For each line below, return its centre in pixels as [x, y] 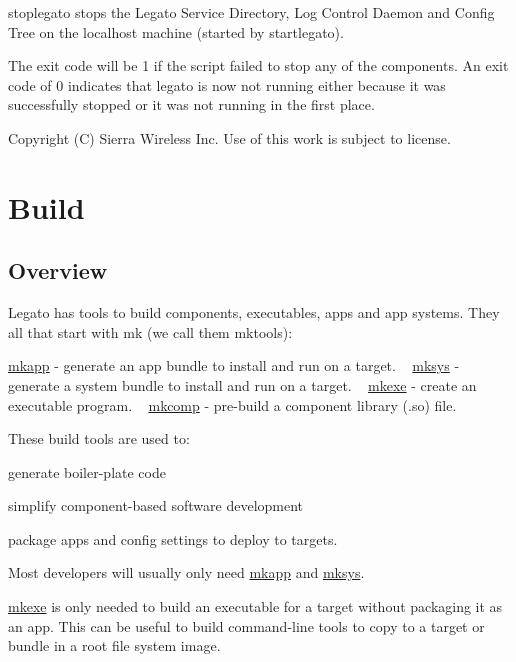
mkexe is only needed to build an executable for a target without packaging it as [255, 606]
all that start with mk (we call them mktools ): [150, 331]
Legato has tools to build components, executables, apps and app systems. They [254, 312]
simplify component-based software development [156, 505]
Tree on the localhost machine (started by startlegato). [176, 31]
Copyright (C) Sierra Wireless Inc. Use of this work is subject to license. [229, 137]
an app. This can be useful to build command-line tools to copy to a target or [246, 625]
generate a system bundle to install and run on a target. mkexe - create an [242, 384]
